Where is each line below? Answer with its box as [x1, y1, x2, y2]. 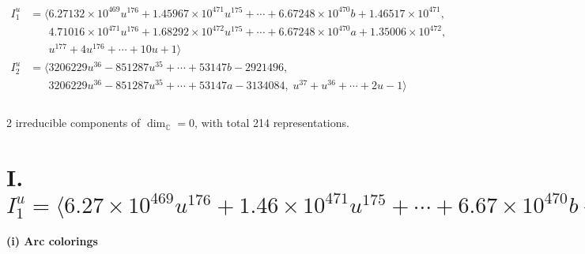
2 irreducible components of [6, 114, 141, 131]
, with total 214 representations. [194, 114, 349, 131]
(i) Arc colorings [6, 233, 98, 249]
